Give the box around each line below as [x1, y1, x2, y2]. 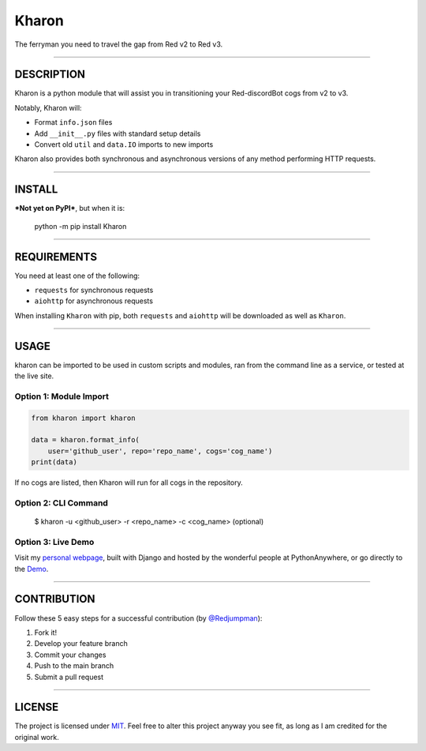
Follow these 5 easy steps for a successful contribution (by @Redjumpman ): [14, 613, 263, 623]
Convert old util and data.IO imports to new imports [34, 140, 214, 149]
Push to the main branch [34, 661, 114, 670]
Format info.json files [34, 118, 113, 127]
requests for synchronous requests [34, 285, 154, 295]
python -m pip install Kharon [34, 221, 127, 231]
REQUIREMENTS [14, 250, 98, 264]
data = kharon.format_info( [31, 435, 140, 445]
